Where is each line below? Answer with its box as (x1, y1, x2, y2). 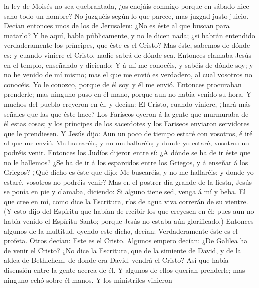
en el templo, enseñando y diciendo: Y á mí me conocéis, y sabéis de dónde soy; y (4, 59, 253, 70)
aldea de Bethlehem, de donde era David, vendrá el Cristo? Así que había (4, 255, 229, 265)
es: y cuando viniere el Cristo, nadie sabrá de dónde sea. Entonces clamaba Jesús (4, 49, 252, 60)
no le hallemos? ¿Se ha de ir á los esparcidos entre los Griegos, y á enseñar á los (4, 157, 248, 167)
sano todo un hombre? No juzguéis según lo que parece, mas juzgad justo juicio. (4, 10, 249, 21)
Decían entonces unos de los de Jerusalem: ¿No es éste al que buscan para (4, 20, 230, 31)
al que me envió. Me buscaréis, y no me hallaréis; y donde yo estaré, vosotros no (4, 138, 249, 148)
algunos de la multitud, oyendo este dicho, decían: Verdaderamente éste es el (4, 225, 238, 236)
